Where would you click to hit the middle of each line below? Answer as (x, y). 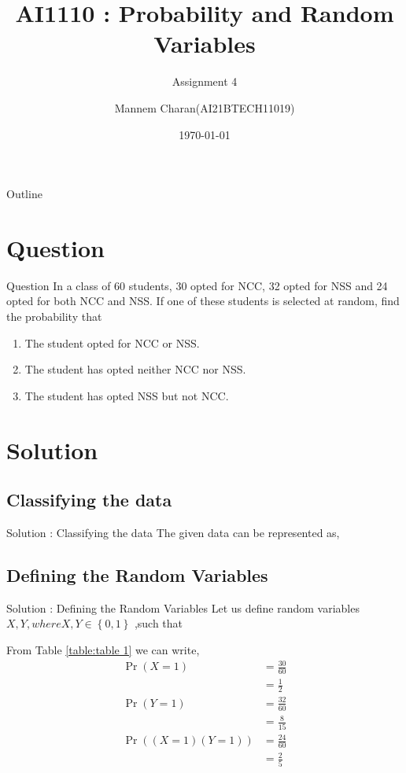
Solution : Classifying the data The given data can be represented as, (173, 532)
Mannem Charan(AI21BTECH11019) (205, 107)
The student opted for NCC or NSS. (112, 342)
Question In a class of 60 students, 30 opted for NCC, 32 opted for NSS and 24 (197, 285)
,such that (159, 623)
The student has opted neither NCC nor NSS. (135, 369)
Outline (24, 194)
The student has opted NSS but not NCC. (127, 395)
